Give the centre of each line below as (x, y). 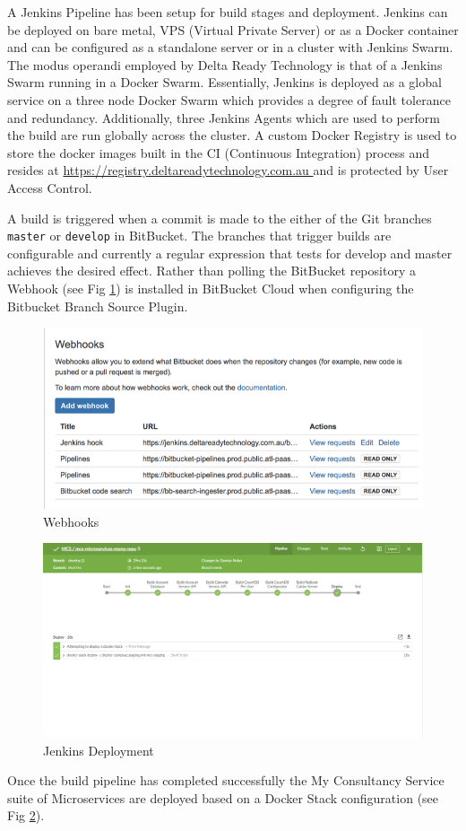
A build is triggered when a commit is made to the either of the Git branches (220, 218)
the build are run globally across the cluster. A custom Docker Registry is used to (232, 135)
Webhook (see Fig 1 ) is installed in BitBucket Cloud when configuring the (211, 288)
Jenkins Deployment (99, 750)
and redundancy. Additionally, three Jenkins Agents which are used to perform (224, 117)
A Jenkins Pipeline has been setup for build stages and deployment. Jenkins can (228, 12)
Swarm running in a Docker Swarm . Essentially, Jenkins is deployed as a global (224, 82)
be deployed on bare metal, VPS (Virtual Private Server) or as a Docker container (233, 29)
